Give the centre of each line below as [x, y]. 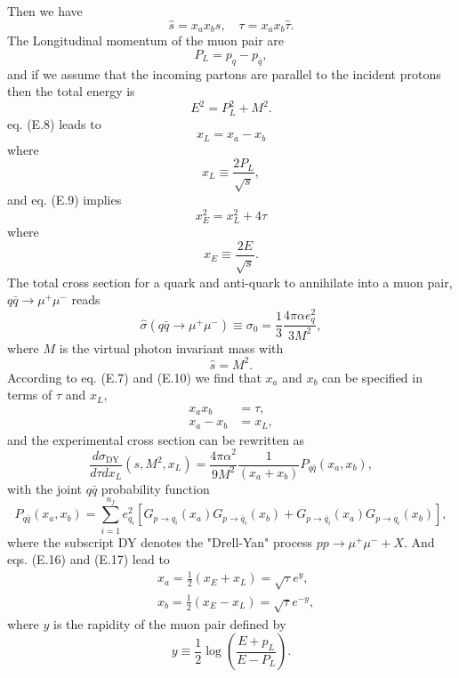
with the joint [45, 488]
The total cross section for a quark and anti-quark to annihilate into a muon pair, [230, 282]
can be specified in [372, 377]
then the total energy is [71, 91]
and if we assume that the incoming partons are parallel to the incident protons [224, 73]
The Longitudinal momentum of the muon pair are [146, 40]
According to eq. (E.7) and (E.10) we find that [134, 377]
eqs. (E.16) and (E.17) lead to [89, 559]
